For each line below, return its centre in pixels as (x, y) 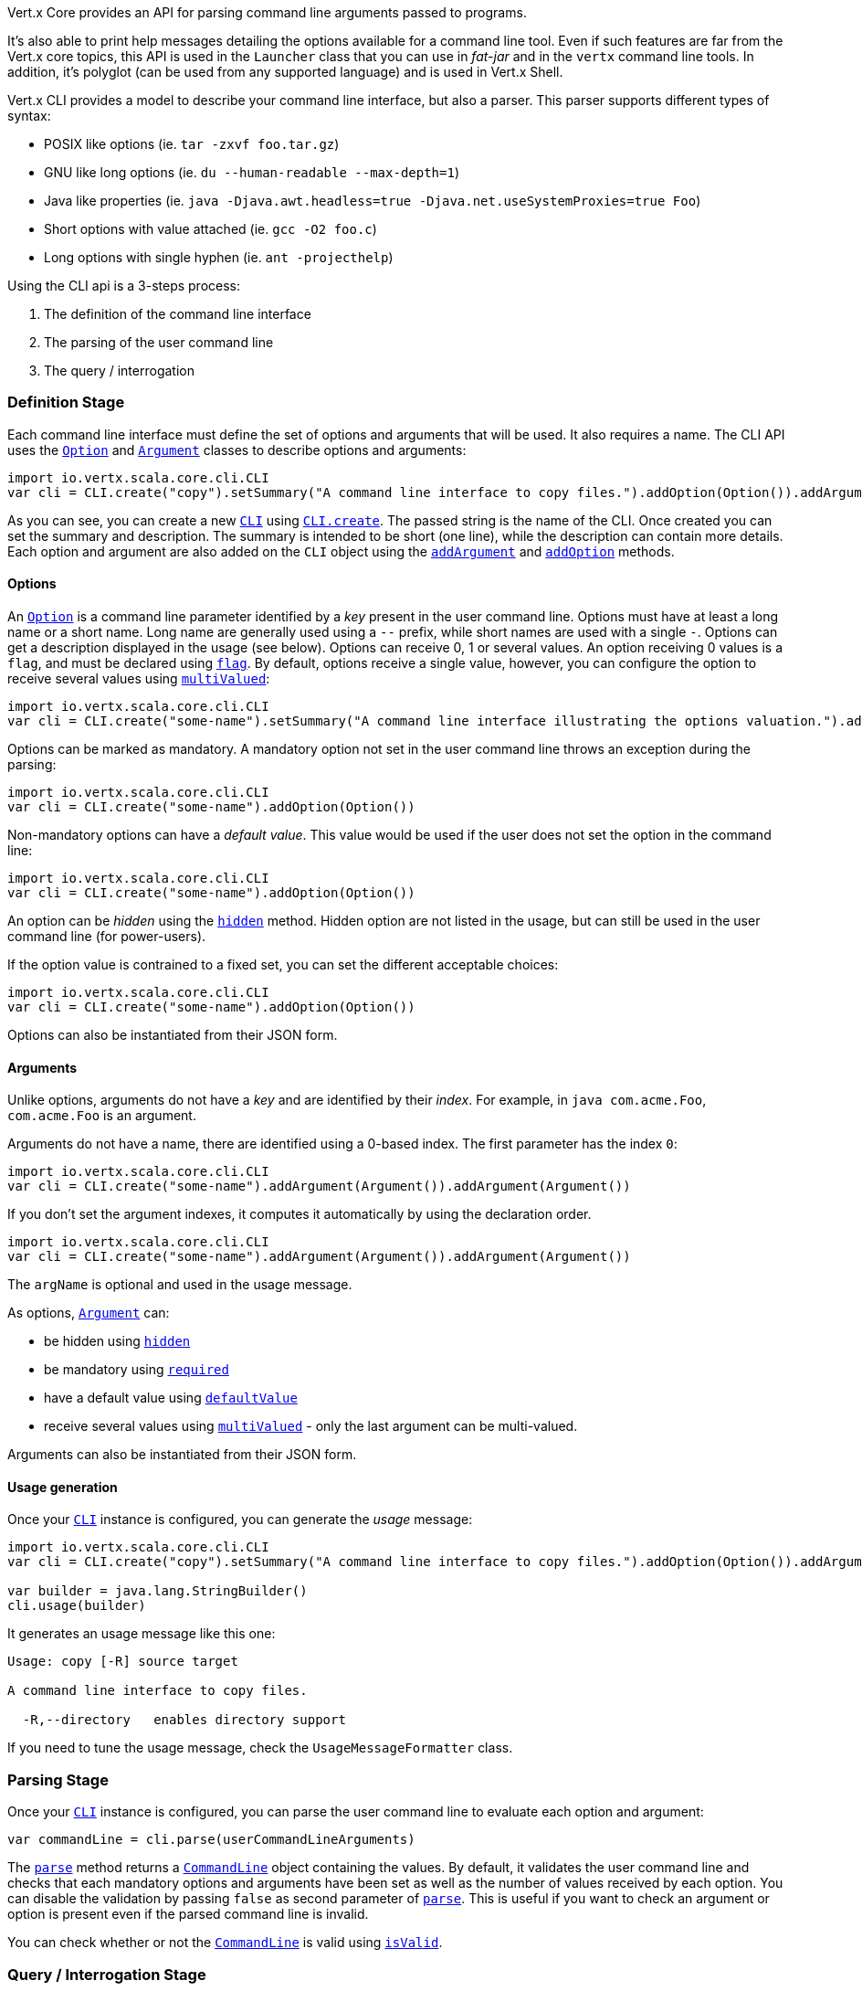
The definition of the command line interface (178, 314)
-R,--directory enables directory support (184, 1720)
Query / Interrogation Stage (107, 1974)
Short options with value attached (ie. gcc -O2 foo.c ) (210, 229)
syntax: (29, 116)
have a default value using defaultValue (171, 1398)
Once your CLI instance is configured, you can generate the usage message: (240, 1520)
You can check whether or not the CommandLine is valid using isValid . (225, 1943)
